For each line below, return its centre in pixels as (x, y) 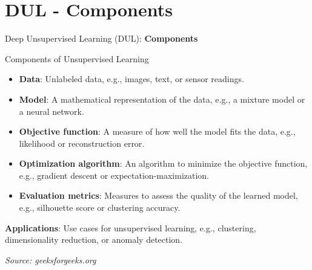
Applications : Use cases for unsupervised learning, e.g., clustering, (131, 227)
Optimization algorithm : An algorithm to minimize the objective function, (163, 163)
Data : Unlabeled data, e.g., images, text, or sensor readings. (131, 79)
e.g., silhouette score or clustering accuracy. (100, 207)
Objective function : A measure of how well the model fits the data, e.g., (157, 131)
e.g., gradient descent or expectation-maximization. (114, 175)
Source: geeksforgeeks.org (51, 259)
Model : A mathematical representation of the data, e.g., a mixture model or (162, 99)
